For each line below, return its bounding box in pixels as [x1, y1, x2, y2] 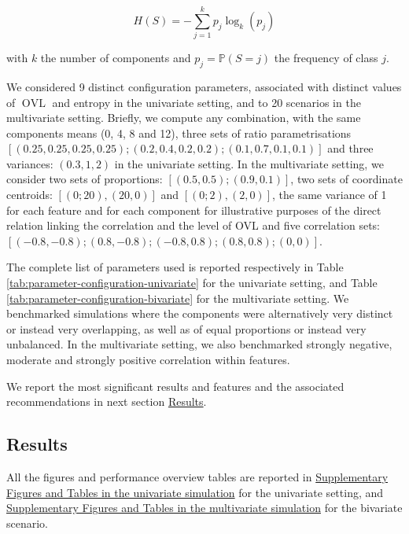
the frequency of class [274, 50, 378, 66]
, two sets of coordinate [290, 171, 403, 187]
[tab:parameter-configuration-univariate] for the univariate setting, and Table [6, 274, 378, 291]
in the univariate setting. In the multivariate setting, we [114, 155, 384, 171]
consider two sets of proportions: [6, 171, 163, 187]
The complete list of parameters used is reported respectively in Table [6, 259, 344, 275]
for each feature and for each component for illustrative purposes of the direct [6, 201, 381, 218]
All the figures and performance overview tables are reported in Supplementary [6, 469, 389, 484]
